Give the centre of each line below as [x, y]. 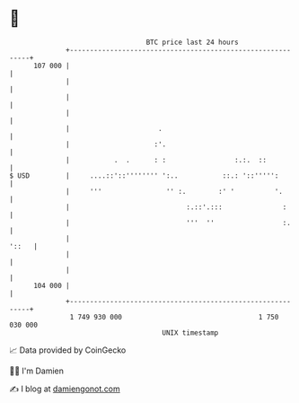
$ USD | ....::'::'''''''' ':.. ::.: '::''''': [144, 175]
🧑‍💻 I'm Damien [37, 371]
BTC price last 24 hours [193, 42]
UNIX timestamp [190, 333]
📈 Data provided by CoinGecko [68, 350]
